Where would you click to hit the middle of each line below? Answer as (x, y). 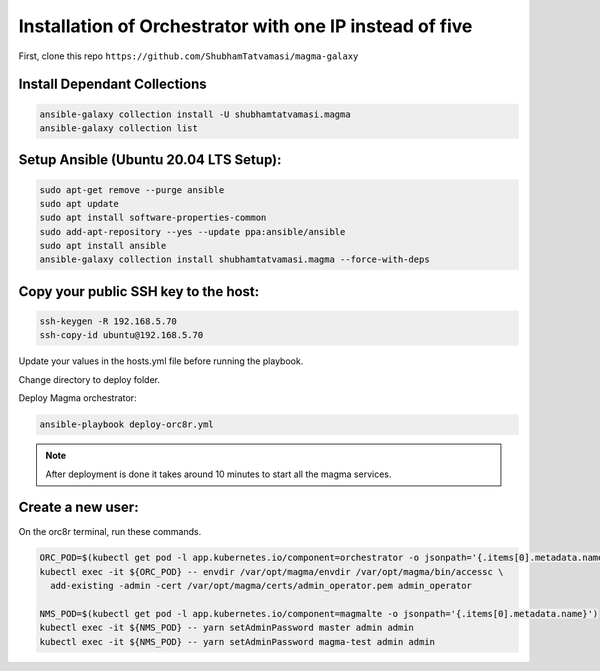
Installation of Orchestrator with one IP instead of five (245, 26)
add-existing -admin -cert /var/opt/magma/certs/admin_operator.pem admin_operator (261, 586)
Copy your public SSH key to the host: (139, 291)
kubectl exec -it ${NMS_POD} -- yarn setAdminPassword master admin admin (227, 628)
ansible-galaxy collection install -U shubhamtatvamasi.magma (195, 114)
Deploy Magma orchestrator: (77, 398)
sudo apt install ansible (103, 246)
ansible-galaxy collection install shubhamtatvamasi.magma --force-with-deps (234, 259)
